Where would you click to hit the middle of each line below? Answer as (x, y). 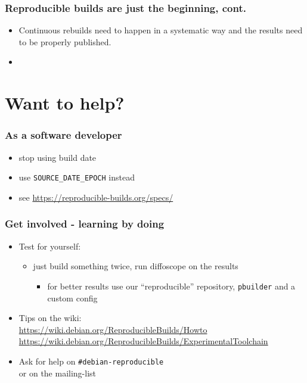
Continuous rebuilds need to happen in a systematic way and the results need (161, 30)
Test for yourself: (50, 246)
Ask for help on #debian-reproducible (91, 361)
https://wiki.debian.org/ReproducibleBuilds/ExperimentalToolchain (143, 341)
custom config (72, 298)
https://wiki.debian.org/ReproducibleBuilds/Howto (113, 329)
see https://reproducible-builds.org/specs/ (96, 197)
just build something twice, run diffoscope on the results (136, 266)
